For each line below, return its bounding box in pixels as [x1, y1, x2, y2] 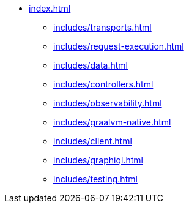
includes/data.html [53, 60, 128, 70]
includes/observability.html [53, 98, 162, 108]
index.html [29, 3, 71, 13]
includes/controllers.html [53, 79, 154, 89]
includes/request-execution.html [53, 41, 184, 51]
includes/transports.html [53, 22, 152, 32]
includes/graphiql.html [53, 155, 143, 165]
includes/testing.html [53, 174, 138, 184]
